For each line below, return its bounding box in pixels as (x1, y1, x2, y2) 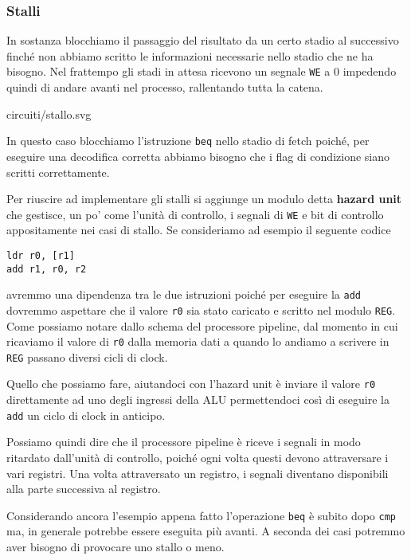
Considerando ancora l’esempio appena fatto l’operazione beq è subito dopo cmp (6, 507, 397, 523)
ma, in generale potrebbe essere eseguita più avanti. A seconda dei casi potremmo (6, 523, 405, 539)
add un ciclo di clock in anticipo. (6, 406, 166, 423)
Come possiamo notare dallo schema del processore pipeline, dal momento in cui (6, 317, 398, 334)
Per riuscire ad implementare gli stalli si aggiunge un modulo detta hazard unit (6, 190, 402, 207)
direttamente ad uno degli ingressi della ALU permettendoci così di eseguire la (6, 391, 389, 408)
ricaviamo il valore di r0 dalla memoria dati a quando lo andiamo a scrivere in (6, 333, 389, 350)
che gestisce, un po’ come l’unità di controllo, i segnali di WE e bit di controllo (6, 206, 384, 222)
